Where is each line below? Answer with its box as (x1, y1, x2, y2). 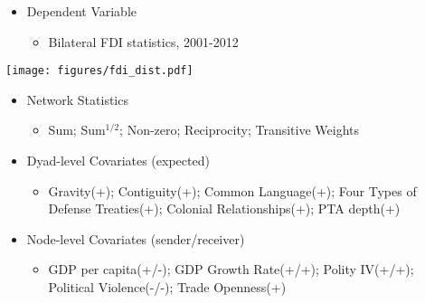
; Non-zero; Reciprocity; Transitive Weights (119, 120, 360, 139)
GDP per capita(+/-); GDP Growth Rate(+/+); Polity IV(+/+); (48, 260, 414, 279)
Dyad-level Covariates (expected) (26, 151, 210, 170)
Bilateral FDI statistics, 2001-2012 (48, 32, 239, 51)
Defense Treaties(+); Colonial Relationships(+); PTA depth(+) (48, 199, 401, 218)
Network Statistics (26, 90, 128, 109)
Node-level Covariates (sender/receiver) (26, 229, 245, 248)
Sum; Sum (48, 120, 106, 139)
